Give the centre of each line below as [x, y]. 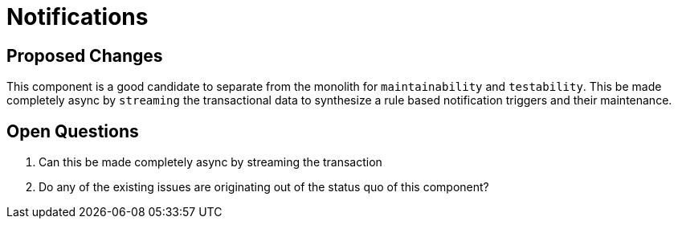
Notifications [78, 17]
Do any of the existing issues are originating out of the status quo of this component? [264, 187]
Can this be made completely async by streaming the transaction [210, 162]
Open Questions [73, 131]
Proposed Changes [85, 55]
